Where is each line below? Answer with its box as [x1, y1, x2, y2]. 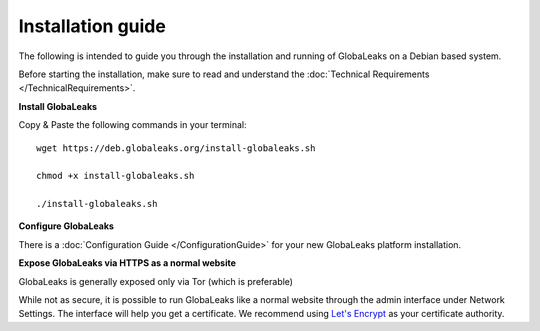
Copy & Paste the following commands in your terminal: [18, 119, 247, 131]
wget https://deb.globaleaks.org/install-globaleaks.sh [36, 142, 316, 154]
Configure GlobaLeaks [18, 220, 115, 232]
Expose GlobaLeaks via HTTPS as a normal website [18, 257, 237, 269]
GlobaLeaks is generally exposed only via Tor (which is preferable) [18, 275, 294, 287]
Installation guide [18, 15, 167, 37]
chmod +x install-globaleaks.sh [36, 170, 195, 182]
